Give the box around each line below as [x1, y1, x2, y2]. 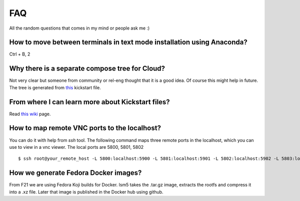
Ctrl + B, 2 [9, 51, 30, 57]
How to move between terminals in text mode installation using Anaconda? [9, 38, 247, 47]
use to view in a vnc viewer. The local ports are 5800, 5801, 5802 [9, 144, 144, 150]
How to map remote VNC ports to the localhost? [9, 124, 161, 132]
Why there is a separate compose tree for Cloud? [9, 64, 165, 73]
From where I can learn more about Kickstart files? [9, 98, 170, 106]
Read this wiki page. [9, 111, 51, 117]
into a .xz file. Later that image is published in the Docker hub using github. [9, 188, 163, 195]
